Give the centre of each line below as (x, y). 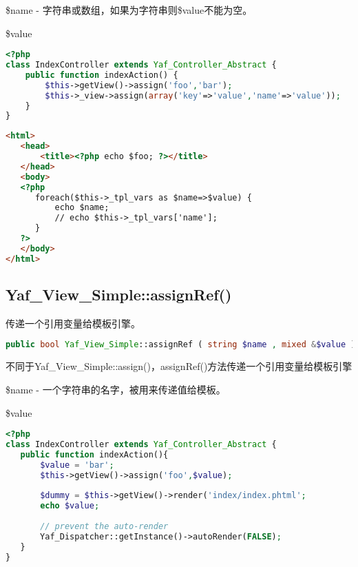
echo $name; (82, 208)
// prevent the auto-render (104, 527)
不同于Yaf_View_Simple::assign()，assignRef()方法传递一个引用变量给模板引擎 (179, 366)
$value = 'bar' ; (77, 465)
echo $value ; (70, 506)
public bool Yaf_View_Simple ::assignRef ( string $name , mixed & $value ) (181, 345)
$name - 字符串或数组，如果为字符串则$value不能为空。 (129, 10)
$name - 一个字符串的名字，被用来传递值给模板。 (116, 389)
